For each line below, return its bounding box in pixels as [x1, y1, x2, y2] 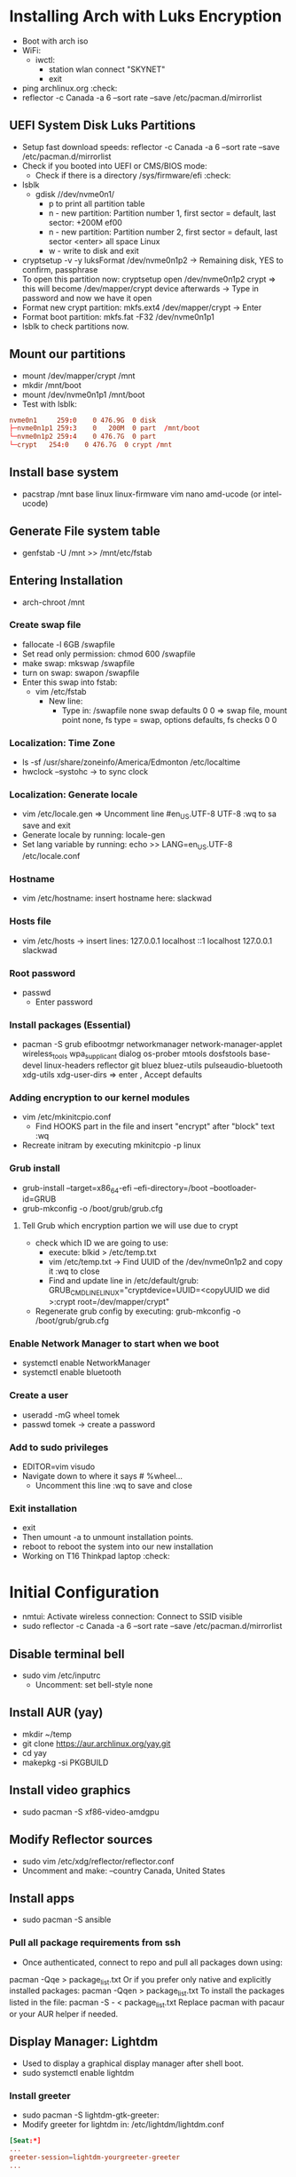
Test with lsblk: [21, 398, 77, 409]
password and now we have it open [21, 292, 152, 303]
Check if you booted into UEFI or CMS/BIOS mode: [21, 160, 207, 171]
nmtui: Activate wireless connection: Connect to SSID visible [21, 1611, 243, 1622]
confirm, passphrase [21, 264, 98, 274]
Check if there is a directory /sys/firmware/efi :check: [35, 170, 231, 180]
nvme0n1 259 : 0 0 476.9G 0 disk [9, 416, 157, 425]
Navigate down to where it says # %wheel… [21, 1471, 183, 1482]
